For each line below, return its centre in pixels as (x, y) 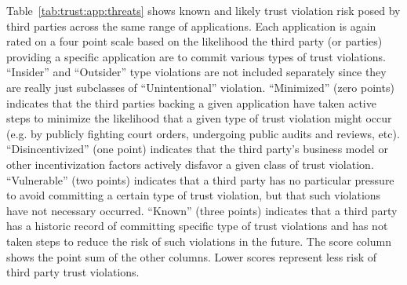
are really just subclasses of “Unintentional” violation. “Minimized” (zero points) (200, 87)
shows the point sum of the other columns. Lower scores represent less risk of (192, 256)
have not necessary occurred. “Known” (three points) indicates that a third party (202, 210)
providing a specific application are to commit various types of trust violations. (196, 56)
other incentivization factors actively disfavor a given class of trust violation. (190, 164)
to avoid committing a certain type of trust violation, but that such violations (194, 195)
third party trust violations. (73, 272)
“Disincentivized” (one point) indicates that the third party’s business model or (197, 149)
